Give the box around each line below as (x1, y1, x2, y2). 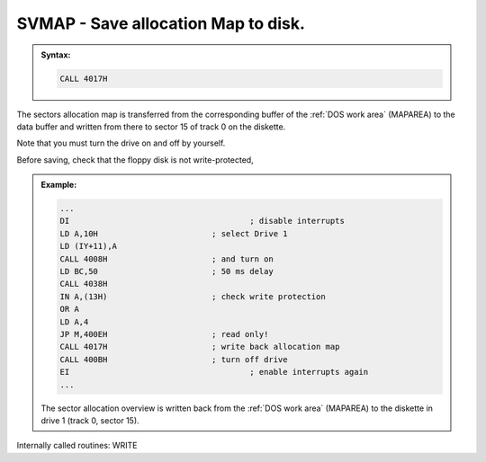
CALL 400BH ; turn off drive (59, 354, 288, 364)
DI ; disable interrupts (59, 216, 346, 227)
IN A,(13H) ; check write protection (59, 291, 326, 301)
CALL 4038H (59, 279, 108, 289)
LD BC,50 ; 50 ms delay (59, 266, 274, 277)
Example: (40, 180, 77, 191)
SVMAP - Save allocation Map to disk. (16, 13, 306, 33)
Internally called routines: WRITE (16, 440, 138, 451)
